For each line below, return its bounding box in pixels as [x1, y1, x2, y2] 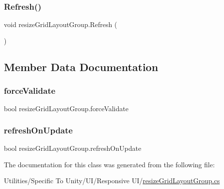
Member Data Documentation [4, 59, 159, 74]
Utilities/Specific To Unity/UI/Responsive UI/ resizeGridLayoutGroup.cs [4, 175, 220, 186]
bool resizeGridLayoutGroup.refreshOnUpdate [4, 143, 142, 153]
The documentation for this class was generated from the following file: [4, 159, 215, 169]
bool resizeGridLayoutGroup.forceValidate [4, 103, 128, 114]
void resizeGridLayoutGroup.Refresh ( [4, 19, 117, 29]
